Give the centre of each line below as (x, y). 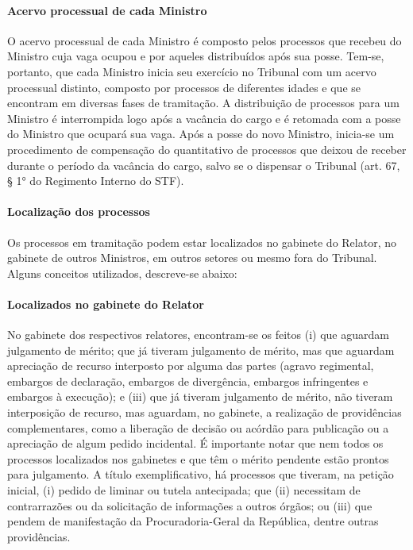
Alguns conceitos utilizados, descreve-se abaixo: (122, 273)
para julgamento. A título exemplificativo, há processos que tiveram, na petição (201, 474)
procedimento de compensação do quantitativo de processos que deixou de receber (207, 149)
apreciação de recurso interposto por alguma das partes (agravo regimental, (191, 365)
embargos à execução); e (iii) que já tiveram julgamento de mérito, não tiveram (200, 396)
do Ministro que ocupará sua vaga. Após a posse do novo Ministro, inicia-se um (201, 134)
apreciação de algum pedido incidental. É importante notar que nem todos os (195, 443)
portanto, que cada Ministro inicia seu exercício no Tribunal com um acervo (192, 71)
